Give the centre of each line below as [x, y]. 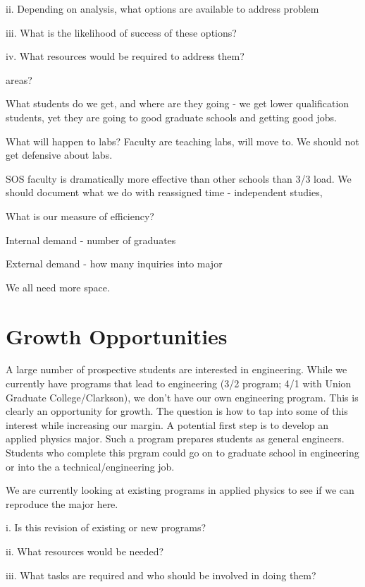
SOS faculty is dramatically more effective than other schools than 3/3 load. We [179, 178]
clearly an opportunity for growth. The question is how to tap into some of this [177, 411]
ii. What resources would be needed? [85, 551]
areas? [19, 79]
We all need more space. [58, 287]
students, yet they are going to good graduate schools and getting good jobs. [171, 117]
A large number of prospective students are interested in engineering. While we [177, 369]
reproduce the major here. [62, 503]
